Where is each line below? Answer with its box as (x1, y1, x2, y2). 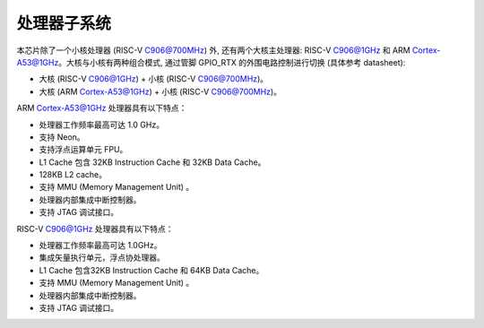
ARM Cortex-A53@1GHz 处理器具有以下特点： (16, 103, 187, 114)
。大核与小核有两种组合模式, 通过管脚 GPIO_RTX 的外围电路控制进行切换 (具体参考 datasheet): (58, 56, 406, 67)
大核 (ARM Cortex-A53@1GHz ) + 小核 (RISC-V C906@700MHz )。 (39, 86, 282, 97)
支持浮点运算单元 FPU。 (39, 144, 128, 155)
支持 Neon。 (39, 131, 85, 142)
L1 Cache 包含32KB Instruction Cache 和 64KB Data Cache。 (39, 264, 264, 275)
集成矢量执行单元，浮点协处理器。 (39, 252, 165, 263)
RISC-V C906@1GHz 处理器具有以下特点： (16, 223, 174, 234)
